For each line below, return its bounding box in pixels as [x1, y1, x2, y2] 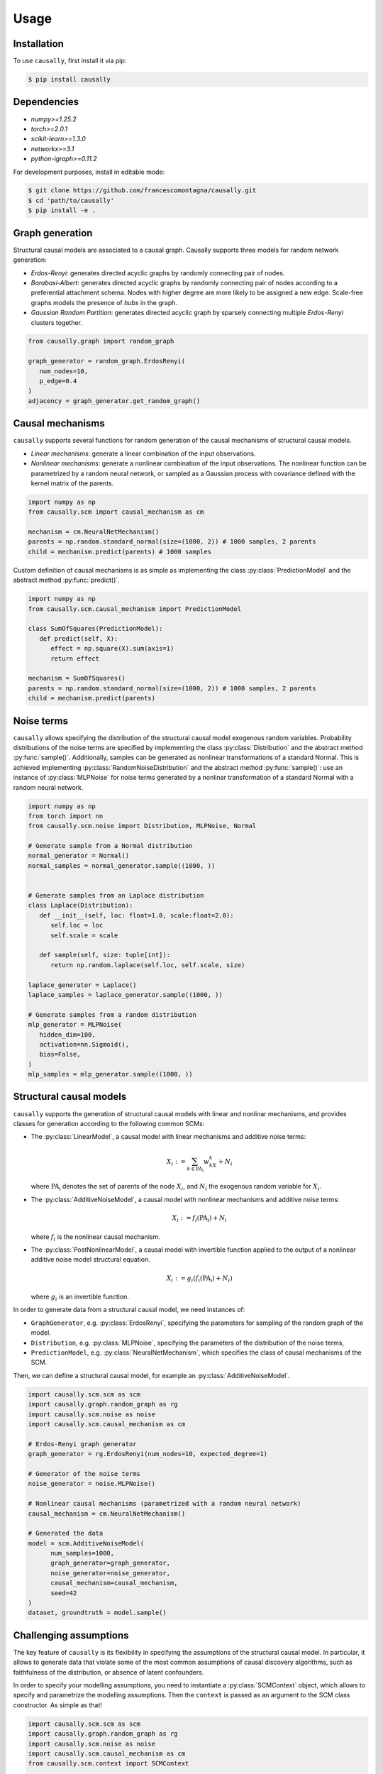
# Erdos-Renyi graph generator [28, 1440, 138, 1448]
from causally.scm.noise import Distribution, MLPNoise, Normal [28, 822, 257, 830]
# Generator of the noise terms [28, 1470, 141, 1477]
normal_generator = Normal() [28, 852, 130, 860]
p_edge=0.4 [39, 377, 77, 385]
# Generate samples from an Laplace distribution [28, 891, 204, 900]
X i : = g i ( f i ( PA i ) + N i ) [166, 1274, 233, 1284]
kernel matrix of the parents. [30, 479, 114, 487]
